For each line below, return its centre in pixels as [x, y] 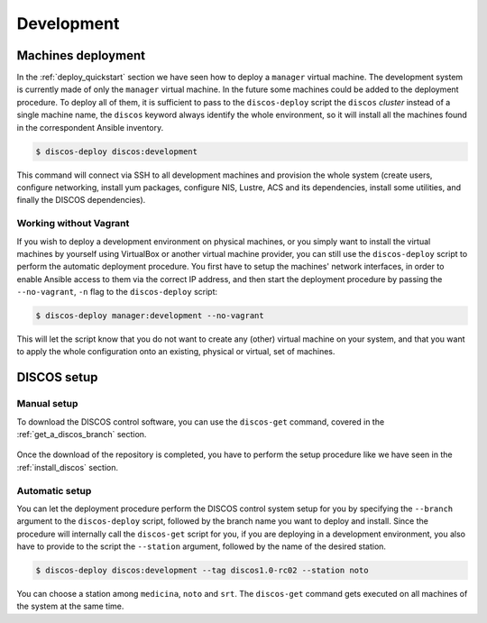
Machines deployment [81, 55]
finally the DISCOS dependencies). [81, 200]
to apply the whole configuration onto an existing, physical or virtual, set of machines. [176, 352]
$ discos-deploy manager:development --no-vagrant [150, 316]
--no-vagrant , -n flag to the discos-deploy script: [117, 292]
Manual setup [47, 404]
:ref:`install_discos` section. [68, 467]
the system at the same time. [70, 606]
